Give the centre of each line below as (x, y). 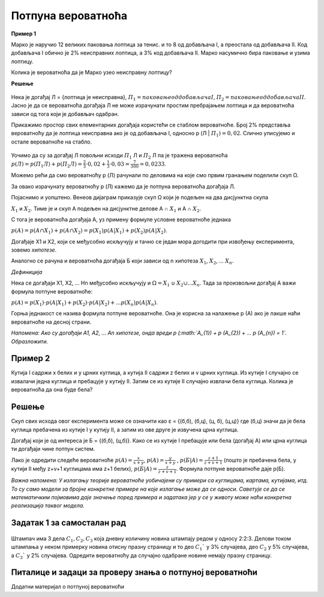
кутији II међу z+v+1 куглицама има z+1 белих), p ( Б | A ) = (84, 469)
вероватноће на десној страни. (51, 322)
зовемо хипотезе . (34, 250)
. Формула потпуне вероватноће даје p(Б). (231, 469)
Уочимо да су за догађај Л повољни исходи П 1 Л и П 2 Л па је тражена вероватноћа (119, 156)
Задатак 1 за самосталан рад (68, 523)
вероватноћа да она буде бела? (52, 390)
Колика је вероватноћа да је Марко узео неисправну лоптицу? (91, 73)
